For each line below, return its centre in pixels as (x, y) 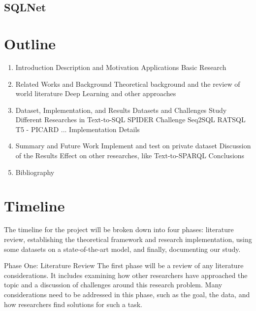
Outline (30, 43)
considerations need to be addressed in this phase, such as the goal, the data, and (127, 294)
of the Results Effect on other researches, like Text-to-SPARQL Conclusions (130, 155)
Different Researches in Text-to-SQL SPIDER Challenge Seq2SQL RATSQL (130, 120)
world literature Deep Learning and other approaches (96, 93)
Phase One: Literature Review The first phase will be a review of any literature (124, 265)
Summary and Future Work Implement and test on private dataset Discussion (133, 146)
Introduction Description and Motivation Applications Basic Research (121, 67)
